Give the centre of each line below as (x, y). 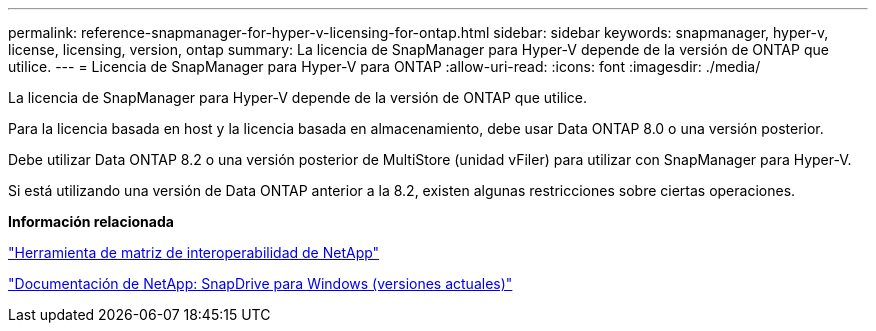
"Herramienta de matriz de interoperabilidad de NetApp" (194, 252)
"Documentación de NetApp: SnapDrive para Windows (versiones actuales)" (260, 283)
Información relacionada (91, 221)
